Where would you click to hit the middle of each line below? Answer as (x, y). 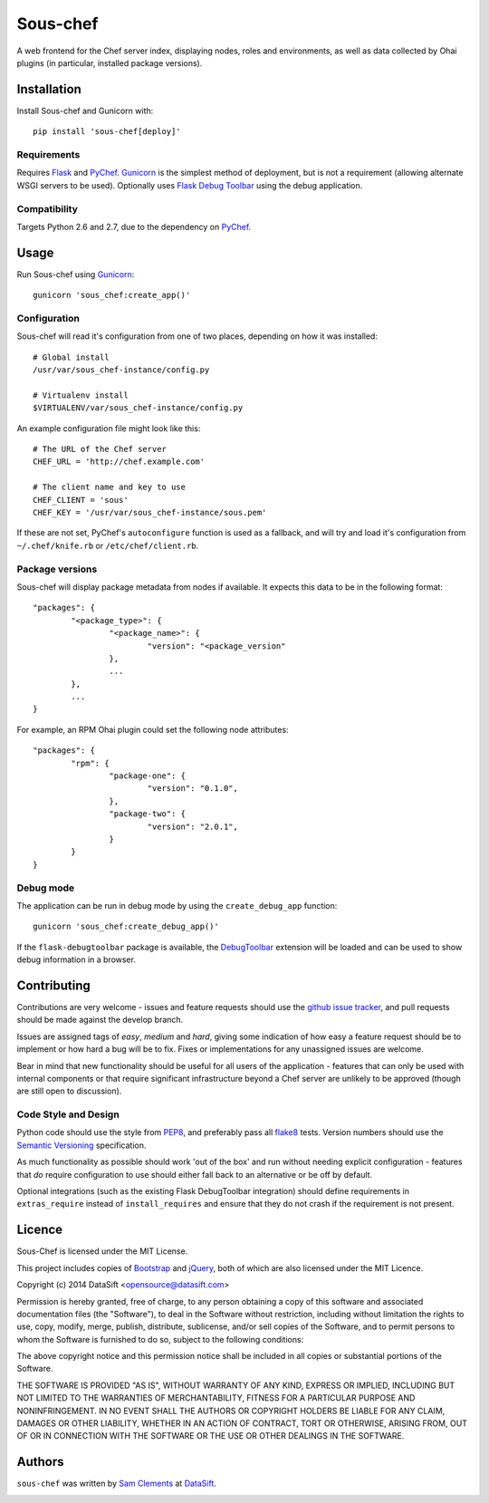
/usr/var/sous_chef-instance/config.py (121, 370)
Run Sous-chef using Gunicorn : (76, 274)
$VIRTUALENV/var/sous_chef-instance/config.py (138, 408)
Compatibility (48, 208)
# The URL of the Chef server (100, 449)
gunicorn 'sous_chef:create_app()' (112, 295)
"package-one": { (147, 776)
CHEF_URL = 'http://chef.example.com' (119, 462)
